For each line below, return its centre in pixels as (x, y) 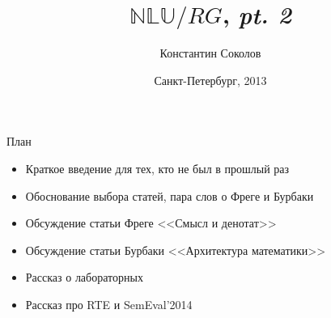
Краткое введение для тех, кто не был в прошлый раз (157, 168)
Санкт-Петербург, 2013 (210, 80)
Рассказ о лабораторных (84, 277)
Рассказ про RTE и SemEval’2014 (109, 304)
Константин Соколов (210, 53)
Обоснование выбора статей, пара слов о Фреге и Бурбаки (170, 195)
